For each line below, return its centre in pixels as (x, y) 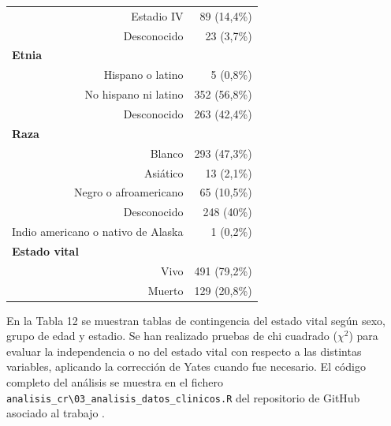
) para (363, 336)
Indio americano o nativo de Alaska (98, 232)
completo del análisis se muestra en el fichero (115, 382)
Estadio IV (157, 15)
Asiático (164, 172)
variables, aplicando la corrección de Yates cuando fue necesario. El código (186, 366)
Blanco (167, 153)
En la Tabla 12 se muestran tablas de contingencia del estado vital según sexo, (196, 320)
